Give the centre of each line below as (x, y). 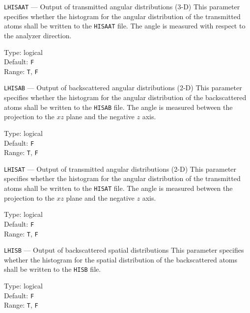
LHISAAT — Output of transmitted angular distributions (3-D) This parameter (122, 6)
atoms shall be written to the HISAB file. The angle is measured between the (118, 107)
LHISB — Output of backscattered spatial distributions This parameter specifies (124, 250)
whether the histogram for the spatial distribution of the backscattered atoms (121, 259)
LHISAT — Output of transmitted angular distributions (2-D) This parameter (120, 169)
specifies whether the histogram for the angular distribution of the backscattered (125, 97)
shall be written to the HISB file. (53, 269)
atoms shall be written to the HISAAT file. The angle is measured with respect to (125, 26)
